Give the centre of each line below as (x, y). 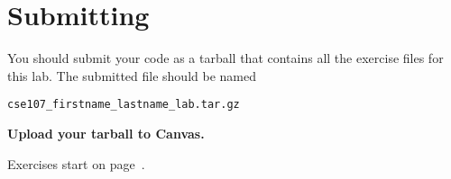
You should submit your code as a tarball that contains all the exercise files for (225, 58)
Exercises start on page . (76, 163)
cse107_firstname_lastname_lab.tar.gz (124, 105)
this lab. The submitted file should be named (132, 75)
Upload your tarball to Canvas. (106, 133)
